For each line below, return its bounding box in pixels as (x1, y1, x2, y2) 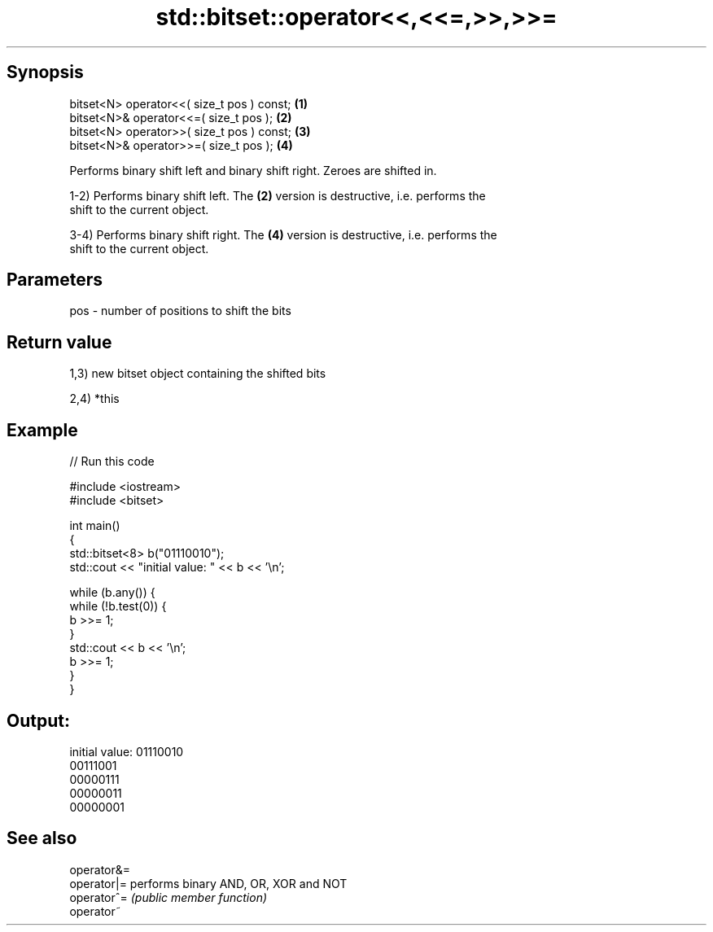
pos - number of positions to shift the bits (69, 304, 291, 318)
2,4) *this (69, 392, 120, 406)
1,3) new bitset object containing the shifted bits (69, 366, 326, 381)
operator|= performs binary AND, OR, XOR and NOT (69, 876, 348, 890)
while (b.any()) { (69, 585, 155, 600)
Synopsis (7, 62, 84, 83)
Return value (7, 331, 112, 352)
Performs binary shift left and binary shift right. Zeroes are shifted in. (69, 163, 437, 177)
